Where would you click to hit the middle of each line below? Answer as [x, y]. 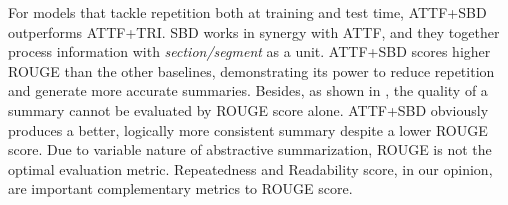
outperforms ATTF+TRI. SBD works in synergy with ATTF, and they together [254, 31]
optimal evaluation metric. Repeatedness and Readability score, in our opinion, [250, 168]
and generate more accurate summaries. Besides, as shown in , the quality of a [248, 90]
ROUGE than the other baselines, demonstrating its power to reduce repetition [251, 70]
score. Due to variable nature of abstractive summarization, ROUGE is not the [250, 149]
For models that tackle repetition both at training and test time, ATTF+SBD [247, 12]
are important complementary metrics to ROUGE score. [180, 188]
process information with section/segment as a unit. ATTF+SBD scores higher [249, 51]
